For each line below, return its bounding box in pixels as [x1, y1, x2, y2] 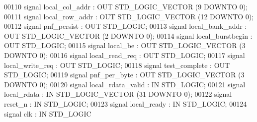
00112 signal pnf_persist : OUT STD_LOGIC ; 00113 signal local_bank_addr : [4, 21, 247, 31]
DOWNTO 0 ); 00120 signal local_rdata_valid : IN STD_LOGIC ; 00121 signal [4, 79, 246, 89]
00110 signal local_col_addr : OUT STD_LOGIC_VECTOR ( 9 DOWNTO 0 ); [4, 1, 248, 11]
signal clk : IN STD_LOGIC [4, 108, 91, 119]
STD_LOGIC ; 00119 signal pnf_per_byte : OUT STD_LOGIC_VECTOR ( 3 [4, 69, 245, 80]
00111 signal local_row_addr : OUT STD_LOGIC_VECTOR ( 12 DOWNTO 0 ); [4, 11, 254, 21]
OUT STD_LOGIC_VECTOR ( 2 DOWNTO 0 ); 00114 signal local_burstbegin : [4, 30, 253, 41]
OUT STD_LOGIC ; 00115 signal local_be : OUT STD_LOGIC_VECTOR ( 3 [4, 40, 246, 51]
